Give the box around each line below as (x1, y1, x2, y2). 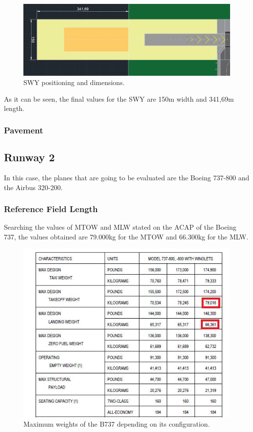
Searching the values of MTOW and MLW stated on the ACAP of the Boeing (4, 222, 236, 232)
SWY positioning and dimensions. (23, 77, 125, 87)
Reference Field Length (4, 203, 98, 215)
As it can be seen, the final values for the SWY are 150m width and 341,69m (4, 93, 234, 104)
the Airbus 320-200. (4, 182, 63, 192)
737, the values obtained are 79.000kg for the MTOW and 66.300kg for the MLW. (4, 232, 249, 241)
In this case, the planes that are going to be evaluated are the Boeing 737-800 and (4, 173, 250, 182)
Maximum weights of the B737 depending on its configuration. (23, 419, 210, 429)
